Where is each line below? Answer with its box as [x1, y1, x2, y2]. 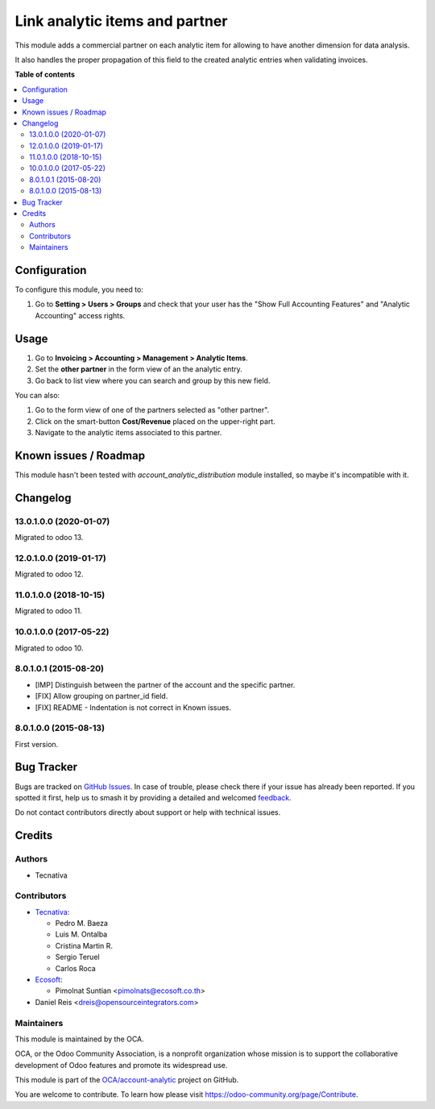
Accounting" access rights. [35, 310, 126, 320]
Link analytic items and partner [14, 12, 228, 30]
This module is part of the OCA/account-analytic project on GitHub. [14, 1075, 239, 1085]
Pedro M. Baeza [55, 919, 109, 928]
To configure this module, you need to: [14, 285, 144, 294]
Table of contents [14, 69, 76, 80]
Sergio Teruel [55, 952, 100, 962]
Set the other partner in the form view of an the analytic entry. [35, 364, 243, 374]
